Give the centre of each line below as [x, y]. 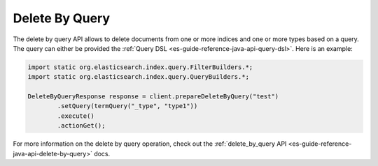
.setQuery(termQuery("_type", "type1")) [127, 106]
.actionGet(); [81, 126]
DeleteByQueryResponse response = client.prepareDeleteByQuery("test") [153, 97]
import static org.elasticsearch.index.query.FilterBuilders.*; [140, 67]
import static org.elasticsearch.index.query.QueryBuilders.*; [139, 77]
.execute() [76, 116]
